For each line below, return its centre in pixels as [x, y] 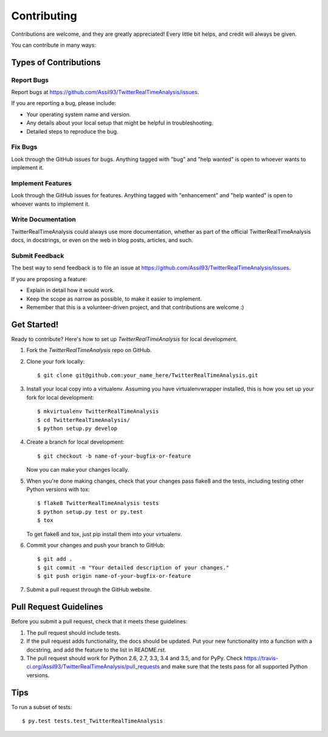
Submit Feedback [38, 256]
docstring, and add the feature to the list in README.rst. [96, 650]
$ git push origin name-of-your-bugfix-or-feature [114, 576]
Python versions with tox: [58, 489]
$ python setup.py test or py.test [90, 512]
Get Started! [35, 324]
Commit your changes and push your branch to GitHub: [96, 545]
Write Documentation [43, 220]
